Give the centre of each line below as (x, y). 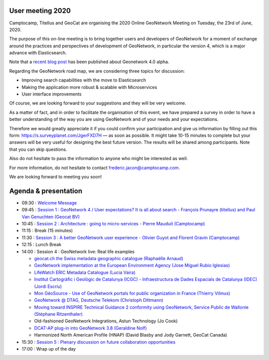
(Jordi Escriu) (48, 286)
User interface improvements (52, 94)
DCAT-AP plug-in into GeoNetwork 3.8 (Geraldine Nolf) (90, 328)
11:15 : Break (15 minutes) (47, 231)
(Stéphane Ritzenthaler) (59, 314)
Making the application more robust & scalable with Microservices (89, 87)
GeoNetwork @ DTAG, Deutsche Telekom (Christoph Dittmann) (99, 300)
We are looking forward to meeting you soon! (56, 177)
